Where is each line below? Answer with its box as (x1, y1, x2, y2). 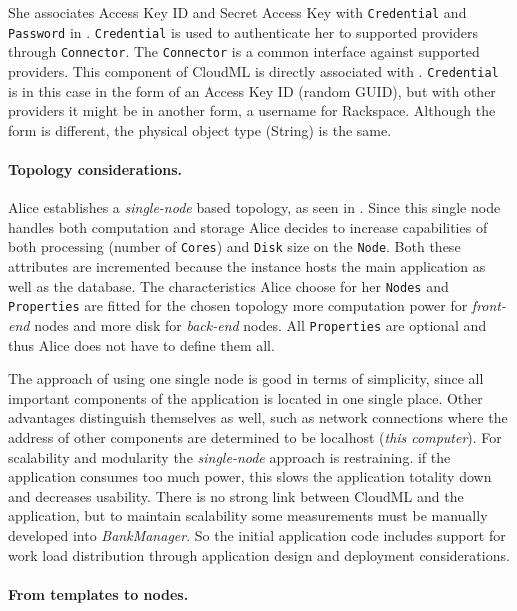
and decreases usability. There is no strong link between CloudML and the (8, 485, 464, 506)
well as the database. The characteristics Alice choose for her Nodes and (8, 275, 449, 296)
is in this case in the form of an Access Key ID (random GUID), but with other (8, 80, 496, 101)
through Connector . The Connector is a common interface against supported (8, 41, 480, 62)
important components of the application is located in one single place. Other (8, 387, 483, 408)
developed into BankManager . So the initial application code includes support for (8, 524, 506, 545)
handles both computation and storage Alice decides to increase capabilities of (8, 216, 488, 237)
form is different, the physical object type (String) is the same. (8, 119, 392, 140)
